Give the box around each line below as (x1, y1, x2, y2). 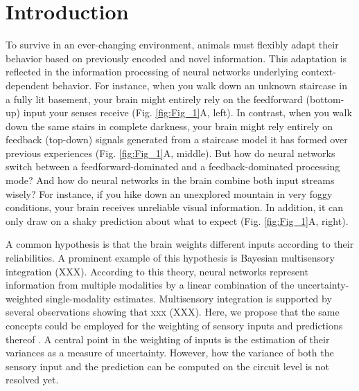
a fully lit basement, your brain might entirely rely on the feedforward (6, 91, 303, 106)
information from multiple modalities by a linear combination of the (6, 278, 295, 292)
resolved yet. (6, 372, 59, 387)
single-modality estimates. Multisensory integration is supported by (46, 291, 332, 305)
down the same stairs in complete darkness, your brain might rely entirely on (6, 118, 333, 133)
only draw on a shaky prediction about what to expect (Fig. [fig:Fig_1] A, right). (6, 213, 349, 228)
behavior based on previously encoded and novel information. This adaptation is (6, 51, 347, 65)
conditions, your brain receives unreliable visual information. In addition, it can (6, 200, 344, 215)
